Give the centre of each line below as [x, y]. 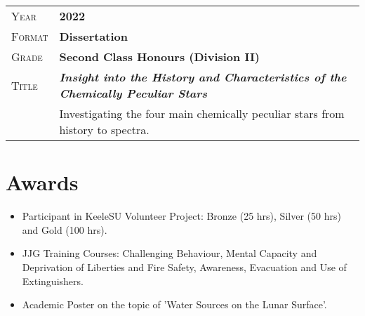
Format [30, 36]
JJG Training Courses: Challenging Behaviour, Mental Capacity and [170, 253]
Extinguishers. [53, 281]
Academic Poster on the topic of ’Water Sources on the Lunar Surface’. [174, 304]
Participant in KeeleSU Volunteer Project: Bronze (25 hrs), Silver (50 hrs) [181, 216]
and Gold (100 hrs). [65, 229]
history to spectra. [104, 130]
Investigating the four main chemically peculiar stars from [202, 113]
